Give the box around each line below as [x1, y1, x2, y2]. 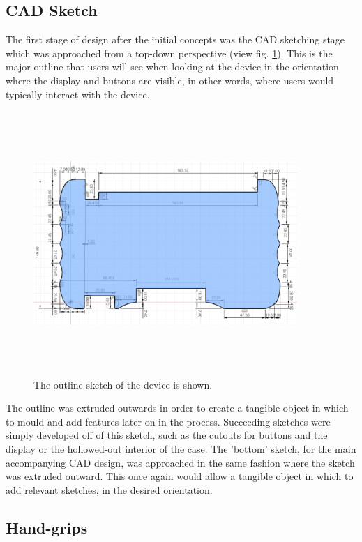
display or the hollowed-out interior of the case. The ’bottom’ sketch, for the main [6, 442, 356, 456]
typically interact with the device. [6, 86, 150, 101]
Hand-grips [6, 516, 88, 538]
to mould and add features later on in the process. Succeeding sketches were [6, 414, 331, 428]
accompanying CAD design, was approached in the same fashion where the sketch [6, 455, 355, 469]
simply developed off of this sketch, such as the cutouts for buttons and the [6, 428, 328, 442]
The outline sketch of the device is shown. [33, 377, 213, 391]
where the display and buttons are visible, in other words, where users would [6, 73, 334, 87]
